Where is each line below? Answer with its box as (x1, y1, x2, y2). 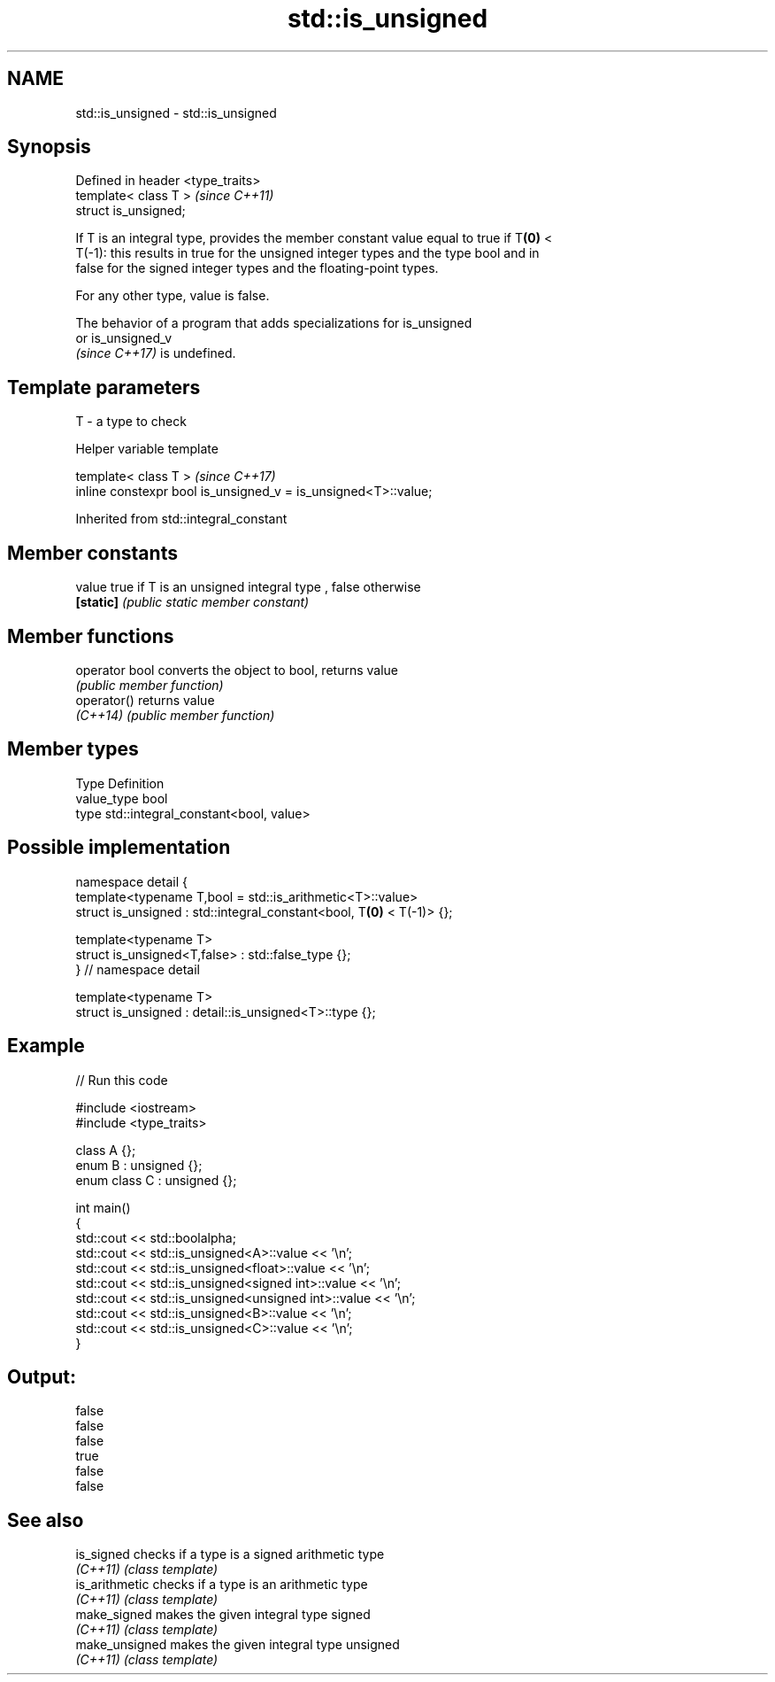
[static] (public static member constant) (75, 594, 310, 610)
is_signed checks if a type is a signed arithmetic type (75, 1546, 385, 1562)
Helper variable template (75, 441, 219, 457)
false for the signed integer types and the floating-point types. (75, 260, 439, 276)
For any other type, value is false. (75, 288, 270, 304)
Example (7, 1035, 85, 1058)
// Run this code (75, 1072, 168, 1088)
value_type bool (75, 790, 168, 806)
